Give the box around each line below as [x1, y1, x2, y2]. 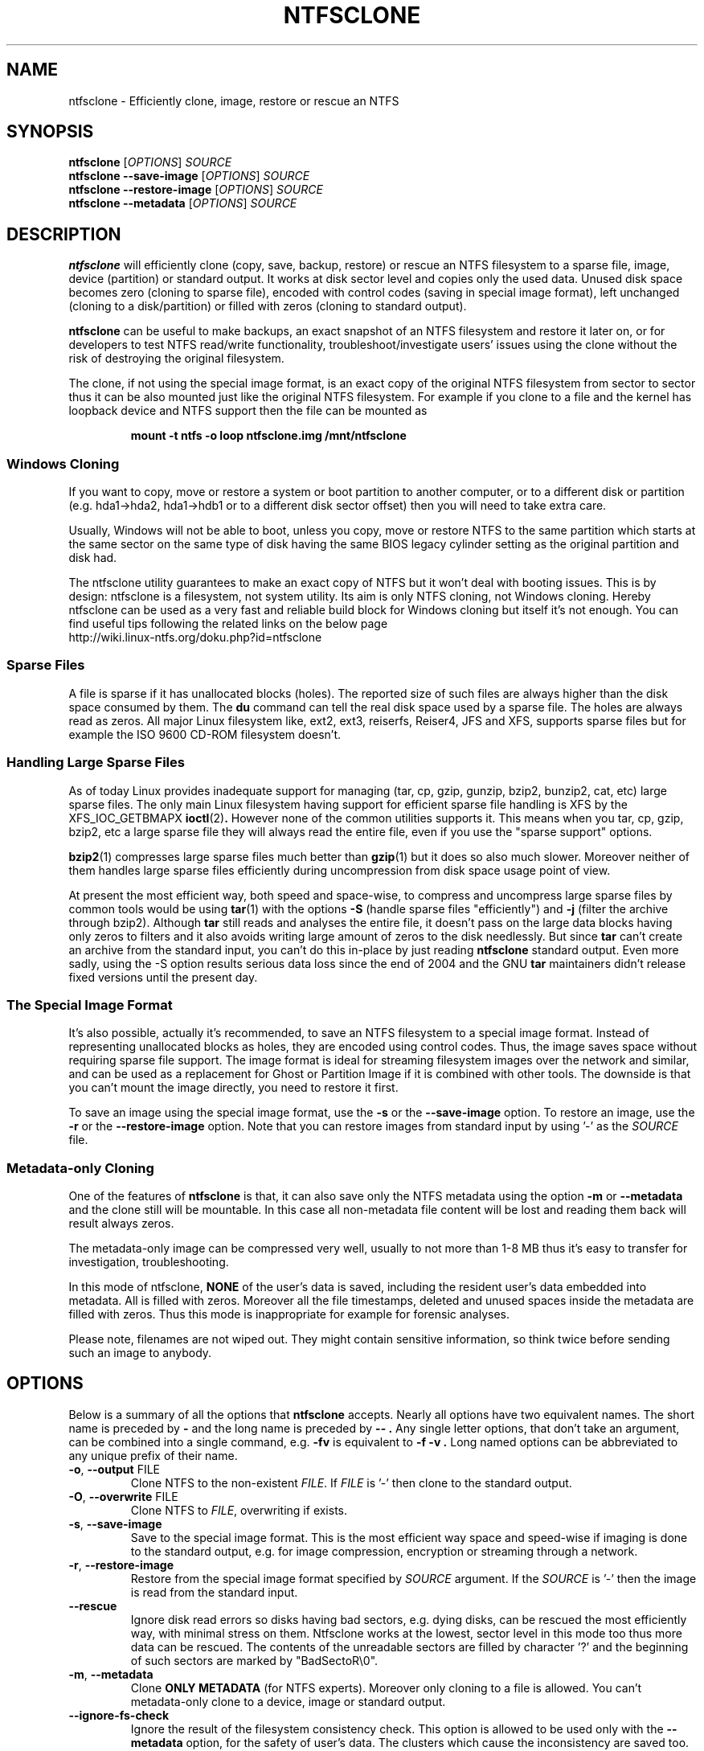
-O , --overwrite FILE [68, 1489, 178, 1503]
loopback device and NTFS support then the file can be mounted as [68, 404, 428, 418]
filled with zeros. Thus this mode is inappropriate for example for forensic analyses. [68, 1307, 510, 1322]
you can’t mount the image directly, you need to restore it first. [68, 1081, 399, 1095]
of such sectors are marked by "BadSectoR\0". [130, 1653, 379, 1667]
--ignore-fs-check [68, 1708, 170, 1722]
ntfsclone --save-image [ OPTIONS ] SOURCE [68, 169, 310, 183]
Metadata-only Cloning [6, 1159, 154, 1176]
